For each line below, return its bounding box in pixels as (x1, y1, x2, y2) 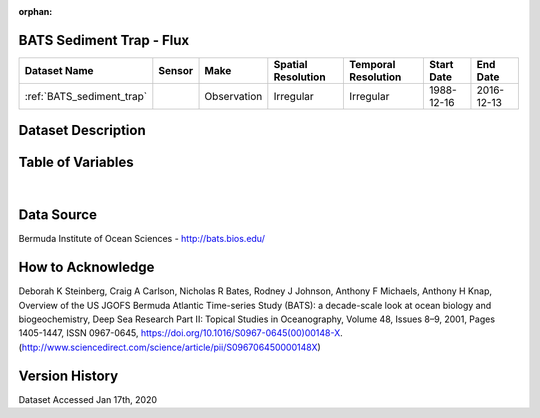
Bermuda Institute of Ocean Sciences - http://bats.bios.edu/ (18, 233, 265, 245)
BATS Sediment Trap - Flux (18, 31, 190, 49)
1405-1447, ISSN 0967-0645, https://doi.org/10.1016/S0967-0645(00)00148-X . (18, 327, 344, 339)
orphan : (18, 6, 53, 17)
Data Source (18, 206, 97, 224)
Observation (204, 89, 263, 103)
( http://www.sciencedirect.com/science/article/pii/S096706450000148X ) (18, 341, 322, 353)
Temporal (349, 57, 396, 71)
